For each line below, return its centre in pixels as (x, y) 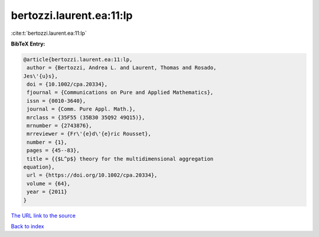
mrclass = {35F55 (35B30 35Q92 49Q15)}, (86, 117)
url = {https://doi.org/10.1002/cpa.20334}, (92, 175)
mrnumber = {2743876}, (60, 126)
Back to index (27, 226)
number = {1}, (47, 142)
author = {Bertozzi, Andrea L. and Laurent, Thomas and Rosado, (122, 68)
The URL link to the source (43, 215)
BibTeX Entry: (28, 44)
